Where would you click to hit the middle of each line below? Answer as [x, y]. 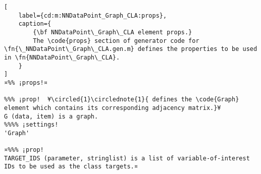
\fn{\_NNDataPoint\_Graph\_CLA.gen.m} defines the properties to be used [131, 49]
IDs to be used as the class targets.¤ [71, 167]
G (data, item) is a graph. [51, 116]
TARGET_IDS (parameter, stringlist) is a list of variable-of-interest [127, 158]
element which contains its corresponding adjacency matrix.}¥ [113, 108]
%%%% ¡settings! [31, 125]
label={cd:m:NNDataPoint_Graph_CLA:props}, [93, 15]
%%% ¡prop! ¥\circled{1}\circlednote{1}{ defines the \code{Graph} [122, 100]
